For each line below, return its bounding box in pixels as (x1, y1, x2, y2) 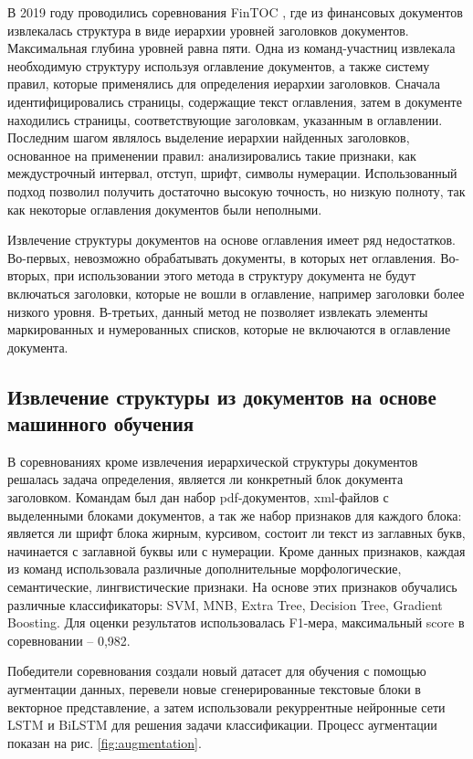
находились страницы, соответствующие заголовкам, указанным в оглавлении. (7, 110, 443, 129)
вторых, (7, 266, 50, 285)
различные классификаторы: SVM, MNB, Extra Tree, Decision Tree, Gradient (7, 595, 443, 614)
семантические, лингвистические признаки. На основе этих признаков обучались (7, 577, 457, 596)
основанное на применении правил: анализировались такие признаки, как (7, 145, 416, 164)
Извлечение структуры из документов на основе (7, 382, 436, 410)
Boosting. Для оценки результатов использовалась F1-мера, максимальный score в (7, 613, 465, 632)
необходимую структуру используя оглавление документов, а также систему (7, 56, 430, 75)
